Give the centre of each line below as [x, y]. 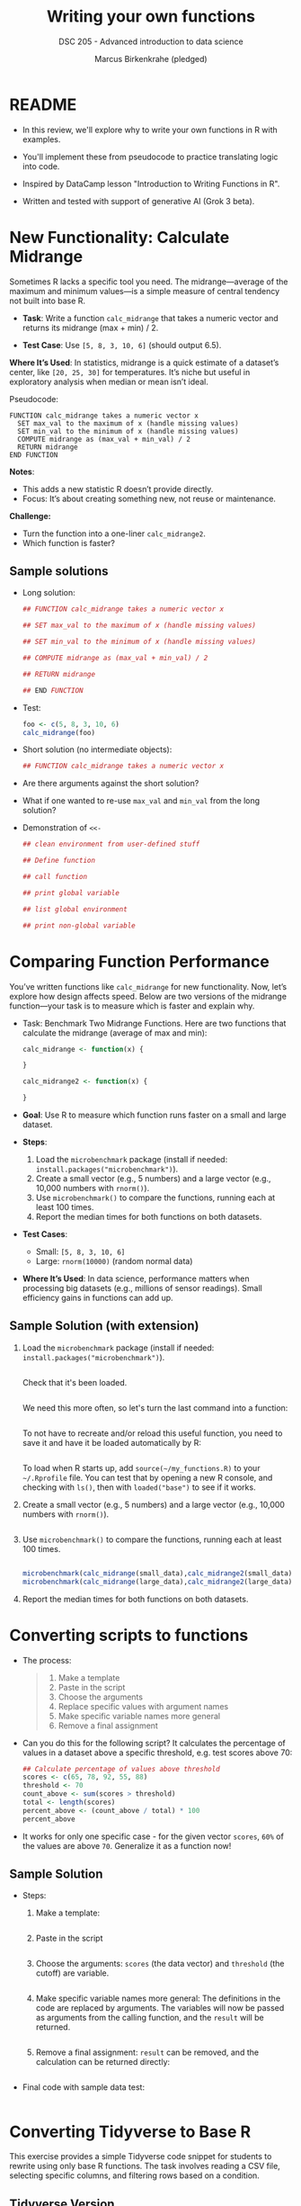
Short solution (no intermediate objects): [97, 749]
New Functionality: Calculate [120, 237]
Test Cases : [45, 1234]
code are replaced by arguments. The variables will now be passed [160, 2008]
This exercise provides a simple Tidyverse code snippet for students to [141, 2157]
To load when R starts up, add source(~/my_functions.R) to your [141, 1467]
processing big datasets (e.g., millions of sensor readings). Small [142, 1288]
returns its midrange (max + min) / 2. [90, 327]
